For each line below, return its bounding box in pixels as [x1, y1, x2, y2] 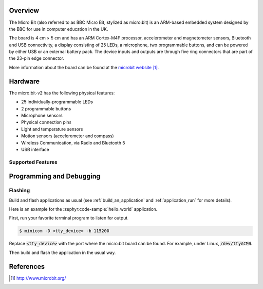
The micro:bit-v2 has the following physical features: [9, 90, 115, 96]
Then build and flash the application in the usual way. [9, 250, 116, 255]
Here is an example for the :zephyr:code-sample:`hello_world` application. [9, 206, 158, 212]
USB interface [21, 146, 50, 152]
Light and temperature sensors [21, 126, 83, 132]
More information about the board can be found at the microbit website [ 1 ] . [9, 64, 159, 70]
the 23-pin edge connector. [9, 55, 64, 61]
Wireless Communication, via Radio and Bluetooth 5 [21, 140, 125, 145]
